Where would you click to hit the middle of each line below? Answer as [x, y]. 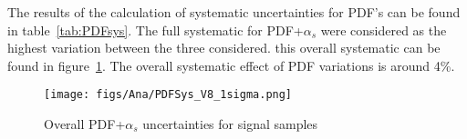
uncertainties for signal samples [230, 124]
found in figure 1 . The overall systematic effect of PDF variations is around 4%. [231, 65]
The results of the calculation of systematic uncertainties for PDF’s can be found [234, 12]
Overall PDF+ [85, 124]
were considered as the [384, 30]
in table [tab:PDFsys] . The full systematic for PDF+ [156, 30]
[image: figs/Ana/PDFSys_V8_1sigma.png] [168, 95]
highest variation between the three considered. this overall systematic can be [224, 48]
